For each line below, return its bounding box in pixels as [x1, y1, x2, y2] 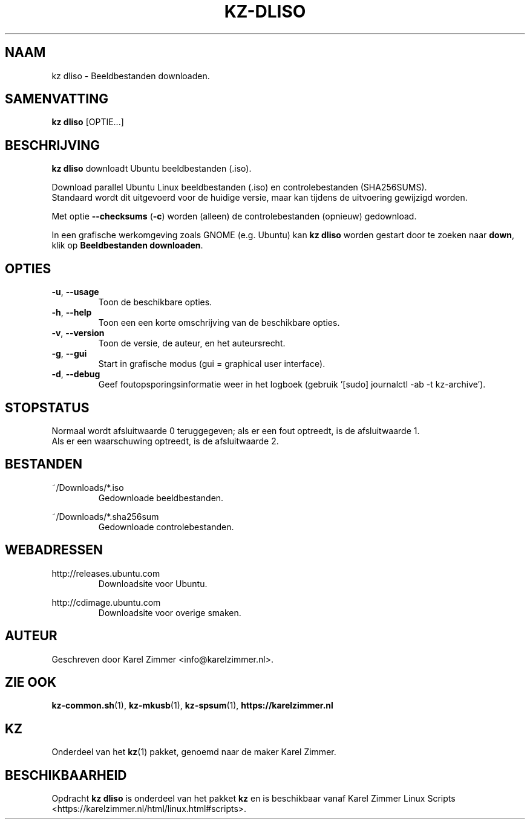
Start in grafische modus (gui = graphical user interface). [98, 358, 326, 369]
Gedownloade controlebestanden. [98, 521, 234, 532]
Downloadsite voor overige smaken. [98, 607, 241, 618]
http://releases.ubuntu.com [51, 568, 160, 579]
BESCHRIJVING [5, 137, 100, 153]
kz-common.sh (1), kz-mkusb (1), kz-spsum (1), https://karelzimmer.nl [51, 700, 333, 711]
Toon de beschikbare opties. [98, 297, 212, 308]
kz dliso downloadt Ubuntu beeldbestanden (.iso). [51, 163, 252, 174]
